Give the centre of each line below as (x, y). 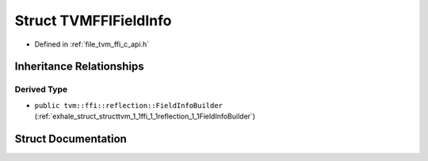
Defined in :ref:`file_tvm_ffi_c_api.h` (92, 44)
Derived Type (41, 89)
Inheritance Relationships (79, 67)
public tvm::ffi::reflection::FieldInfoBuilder (129, 105)
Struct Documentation (71, 139)
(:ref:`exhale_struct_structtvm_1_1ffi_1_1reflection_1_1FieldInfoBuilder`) (145, 116)
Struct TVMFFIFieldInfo (93, 21)
